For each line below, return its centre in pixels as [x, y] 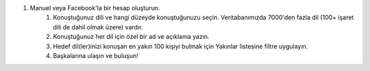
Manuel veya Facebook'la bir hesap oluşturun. [95, 8]
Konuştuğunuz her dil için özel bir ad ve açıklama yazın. [131, 37]
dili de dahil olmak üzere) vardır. [98, 27]
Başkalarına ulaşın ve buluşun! [96, 55]
